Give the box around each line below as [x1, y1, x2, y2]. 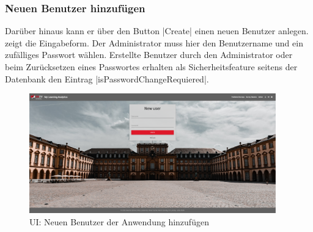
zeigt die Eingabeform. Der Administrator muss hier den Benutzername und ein [5, 36, 303, 49]
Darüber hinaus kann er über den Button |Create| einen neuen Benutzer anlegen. [5, 24, 309, 37]
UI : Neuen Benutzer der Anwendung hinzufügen [29, 216, 209, 228]
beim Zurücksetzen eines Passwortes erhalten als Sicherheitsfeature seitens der [5, 60, 298, 73]
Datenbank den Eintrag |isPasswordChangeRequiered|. [5, 72, 209, 85]
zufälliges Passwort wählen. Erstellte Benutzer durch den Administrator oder [5, 48, 293, 61]
